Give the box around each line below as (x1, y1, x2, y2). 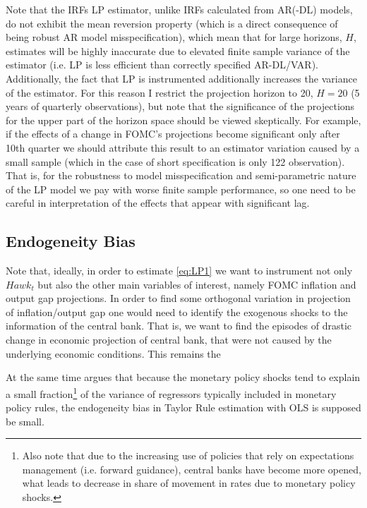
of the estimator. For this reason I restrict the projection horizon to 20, (6, 85, 313, 99)
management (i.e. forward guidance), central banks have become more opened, (22, 461, 361, 476)
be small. (6, 413, 44, 428)
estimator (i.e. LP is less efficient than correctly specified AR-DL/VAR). (6, 57, 319, 72)
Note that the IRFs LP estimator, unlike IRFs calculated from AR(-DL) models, (6, 2, 353, 16)
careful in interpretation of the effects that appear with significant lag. (6, 195, 310, 210)
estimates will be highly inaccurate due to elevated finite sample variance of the (6, 43, 350, 58)
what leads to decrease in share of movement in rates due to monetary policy (22, 476, 356, 490)
